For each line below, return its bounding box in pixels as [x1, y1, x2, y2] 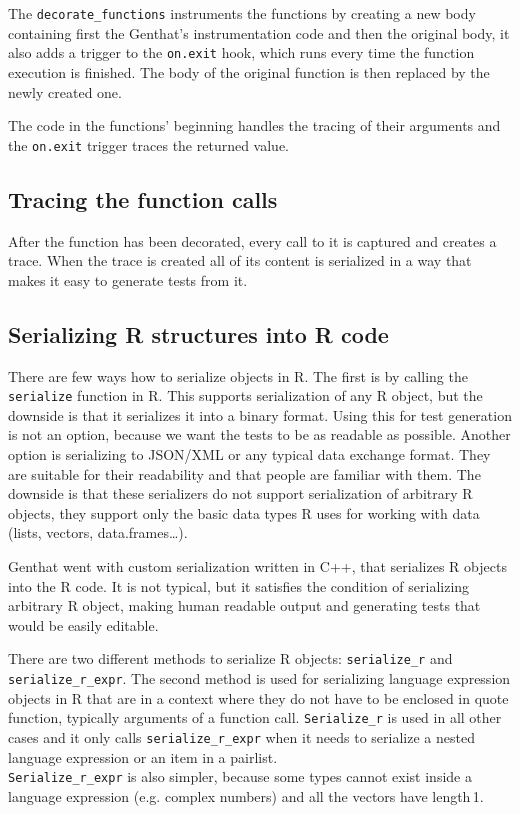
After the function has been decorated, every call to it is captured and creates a [8, 230, 497, 251]
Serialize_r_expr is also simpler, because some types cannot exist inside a [8, 766, 472, 787]
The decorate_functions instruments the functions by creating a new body [8, 3, 476, 23]
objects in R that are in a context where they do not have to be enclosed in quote [8, 687, 509, 708]
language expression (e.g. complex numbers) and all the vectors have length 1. [8, 785, 484, 806]
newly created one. [8, 81, 122, 102]
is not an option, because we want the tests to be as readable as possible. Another [8, 424, 511, 445]
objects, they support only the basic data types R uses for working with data [8, 502, 480, 523]
